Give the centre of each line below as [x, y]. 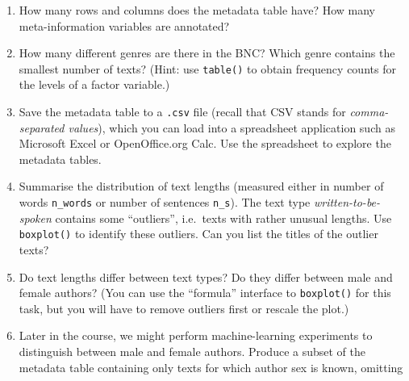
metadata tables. [60, 159]
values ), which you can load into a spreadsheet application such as [232, 127]
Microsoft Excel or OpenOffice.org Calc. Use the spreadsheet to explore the [205, 143]
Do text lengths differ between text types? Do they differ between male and [206, 276]
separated [42, 127]
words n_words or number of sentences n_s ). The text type [165, 202]
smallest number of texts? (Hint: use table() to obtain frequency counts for [207, 68]
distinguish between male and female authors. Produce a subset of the [192, 351]
